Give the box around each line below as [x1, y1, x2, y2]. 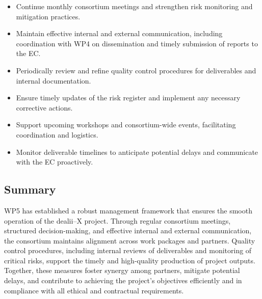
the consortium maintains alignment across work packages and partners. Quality [4, 235, 255, 246]
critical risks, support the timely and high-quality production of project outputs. [4, 255, 255, 265]
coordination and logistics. [16, 129, 98, 140]
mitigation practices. [16, 11, 81, 21]
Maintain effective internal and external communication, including [16, 28, 223, 39]
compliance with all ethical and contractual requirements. [4, 285, 184, 295]
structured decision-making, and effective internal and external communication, [4, 225, 252, 236]
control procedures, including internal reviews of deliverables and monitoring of [4, 245, 252, 256]
